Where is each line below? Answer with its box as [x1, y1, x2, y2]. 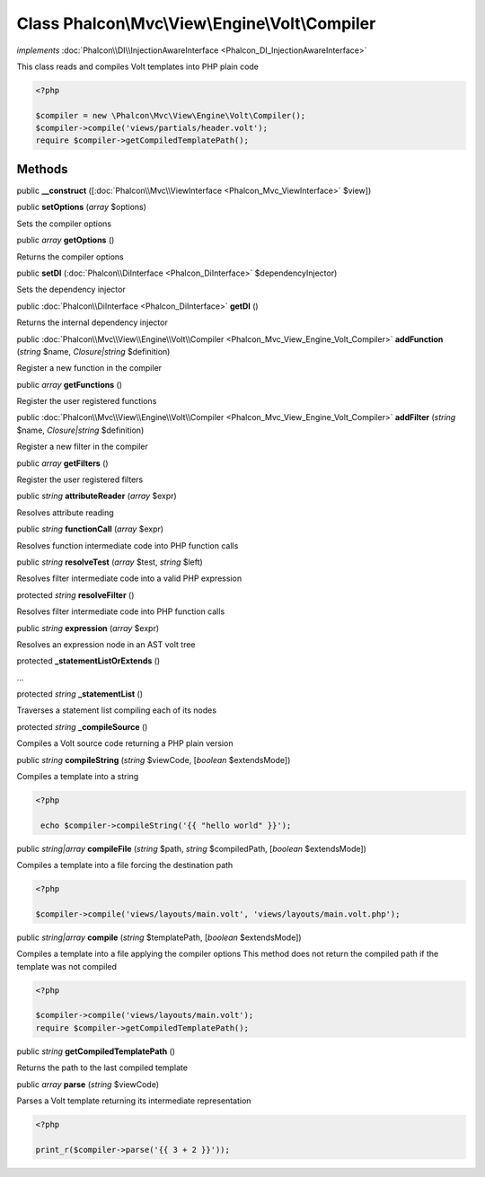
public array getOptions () [16, 234, 115, 246]
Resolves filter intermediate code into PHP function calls [16, 606, 225, 617]
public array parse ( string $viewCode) [16, 1078, 160, 1090]
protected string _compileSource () [16, 721, 148, 732]
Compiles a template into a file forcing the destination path [16, 860, 234, 871]
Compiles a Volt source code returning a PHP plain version [16, 738, 234, 749]
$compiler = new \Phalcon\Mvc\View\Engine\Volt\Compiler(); [35, 110, 306, 120]
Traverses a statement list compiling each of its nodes [16, 705, 217, 716]
